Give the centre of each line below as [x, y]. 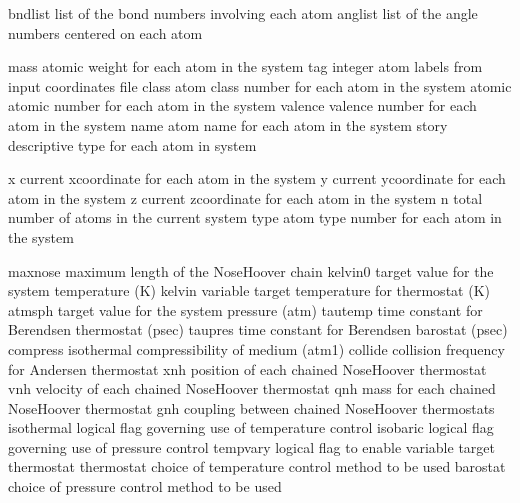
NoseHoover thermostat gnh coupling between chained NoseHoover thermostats [251, 407]
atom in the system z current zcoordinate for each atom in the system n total [245, 197]
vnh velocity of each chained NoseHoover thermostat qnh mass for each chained [252, 388]
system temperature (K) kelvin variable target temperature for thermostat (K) [249, 290]
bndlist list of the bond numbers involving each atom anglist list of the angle [243, 13]
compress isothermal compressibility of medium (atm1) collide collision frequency [256, 348]
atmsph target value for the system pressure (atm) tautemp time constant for [245, 309]
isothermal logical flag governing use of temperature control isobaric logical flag [251, 427]
